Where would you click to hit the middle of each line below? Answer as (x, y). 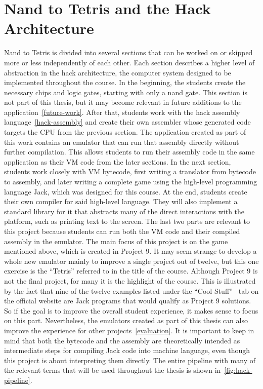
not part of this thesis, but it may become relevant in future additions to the (123, 102)
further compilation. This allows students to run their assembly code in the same (129, 152)
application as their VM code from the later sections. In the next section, (118, 161)
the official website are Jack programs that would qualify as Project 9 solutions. (128, 301)
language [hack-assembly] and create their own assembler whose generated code (127, 122)
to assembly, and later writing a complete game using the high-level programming (131, 182)
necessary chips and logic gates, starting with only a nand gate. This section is (126, 92)
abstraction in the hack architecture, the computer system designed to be (118, 72)
